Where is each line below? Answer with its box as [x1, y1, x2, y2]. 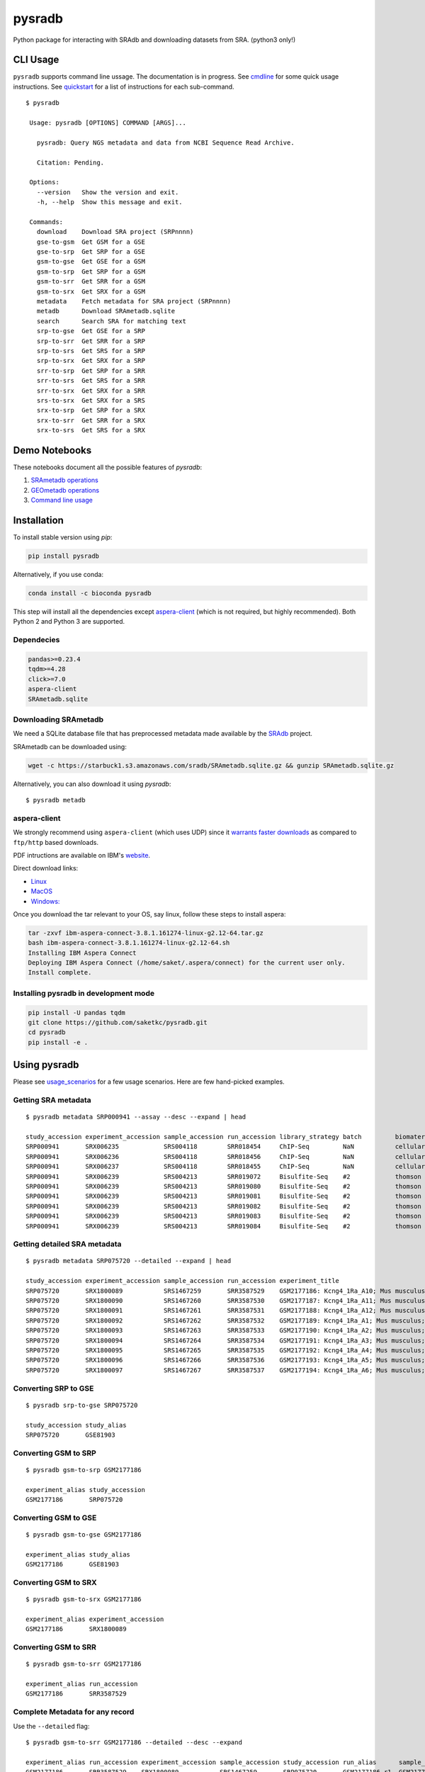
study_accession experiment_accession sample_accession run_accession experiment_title [25, 1277, 340, 1285]
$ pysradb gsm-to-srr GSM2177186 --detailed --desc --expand [25, 1738, 242, 1746]
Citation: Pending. [36, 158, 105, 167]
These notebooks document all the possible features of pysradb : [13, 463, 203, 471]
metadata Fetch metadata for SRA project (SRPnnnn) [36, 298, 232, 305]
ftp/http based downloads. [13, 838, 99, 846]
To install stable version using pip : [13, 533, 113, 542]
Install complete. [28, 968, 92, 977]
